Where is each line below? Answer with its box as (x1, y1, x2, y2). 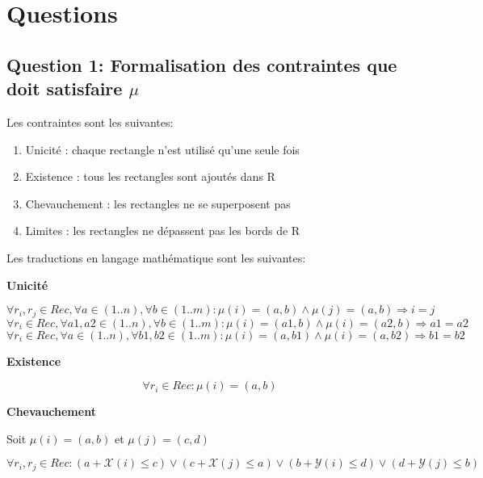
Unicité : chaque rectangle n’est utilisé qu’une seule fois (25, 140, 300, 157)
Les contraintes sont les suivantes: (6, 113, 174, 130)
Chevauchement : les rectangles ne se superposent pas (25, 195, 291, 212)
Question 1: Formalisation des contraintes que (6, 52, 397, 77)
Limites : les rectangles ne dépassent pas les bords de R (25, 222, 300, 239)
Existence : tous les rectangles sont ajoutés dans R (25, 168, 275, 185)
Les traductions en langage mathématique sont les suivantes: (6, 249, 306, 266)
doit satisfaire (6, 76, 123, 101)
